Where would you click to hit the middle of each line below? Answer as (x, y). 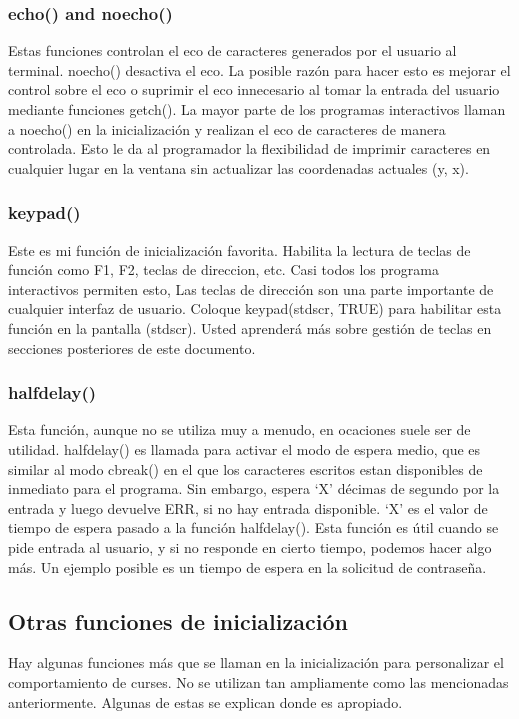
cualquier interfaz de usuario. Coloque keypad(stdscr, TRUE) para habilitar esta (255, 308)
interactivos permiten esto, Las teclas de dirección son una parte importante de (251, 288)
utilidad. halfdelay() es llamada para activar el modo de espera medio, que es (244, 448)
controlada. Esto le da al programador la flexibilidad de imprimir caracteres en (249, 148)
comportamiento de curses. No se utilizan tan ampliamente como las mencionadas (258, 681)
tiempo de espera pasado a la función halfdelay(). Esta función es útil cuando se (253, 527)
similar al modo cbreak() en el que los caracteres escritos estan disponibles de (245, 468)
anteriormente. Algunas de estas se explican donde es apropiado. (205, 701)
